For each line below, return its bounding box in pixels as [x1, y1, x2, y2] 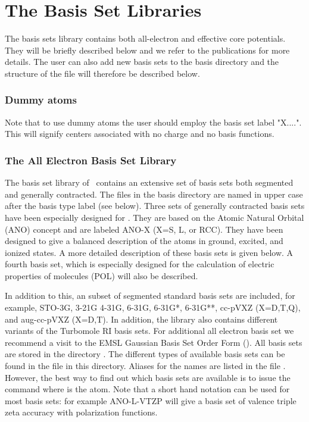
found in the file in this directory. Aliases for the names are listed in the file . [5, 360, 286, 372]
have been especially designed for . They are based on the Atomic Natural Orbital [5, 211, 304, 223]
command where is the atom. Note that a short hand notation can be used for [5, 383, 290, 395]
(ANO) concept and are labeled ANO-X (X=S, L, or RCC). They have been [5, 223, 283, 235]
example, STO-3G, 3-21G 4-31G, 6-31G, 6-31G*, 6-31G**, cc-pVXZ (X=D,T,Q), [5, 301, 301, 314]
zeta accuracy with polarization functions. [5, 406, 158, 418]
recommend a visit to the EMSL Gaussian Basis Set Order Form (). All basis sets [5, 336, 302, 348]
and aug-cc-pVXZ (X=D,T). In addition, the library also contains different [5, 312, 278, 325]
